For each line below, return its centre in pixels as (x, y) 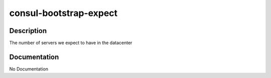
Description (28, 31)
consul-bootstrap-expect (63, 13)
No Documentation (29, 69)
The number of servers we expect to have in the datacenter (71, 43)
